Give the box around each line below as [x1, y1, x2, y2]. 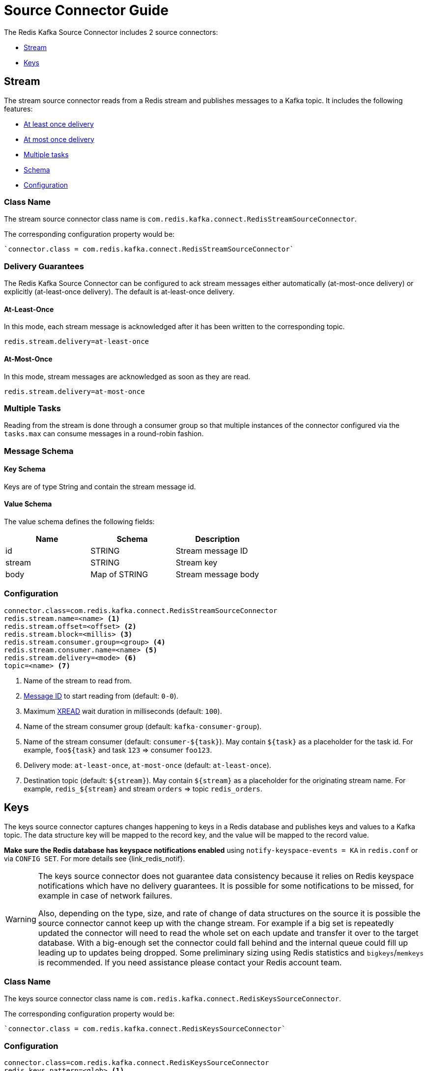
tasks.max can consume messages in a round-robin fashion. [4, 429, 204, 438]
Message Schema [4, 446, 74, 456]
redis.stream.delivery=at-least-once [4, 338, 149, 346]
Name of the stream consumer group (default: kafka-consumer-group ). [24, 722, 262, 731]
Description [195, 534, 240, 544]
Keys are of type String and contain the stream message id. [4, 482, 196, 491]
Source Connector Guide [4, 2, 169, 19]
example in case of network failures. [38, 890, 172, 901]
